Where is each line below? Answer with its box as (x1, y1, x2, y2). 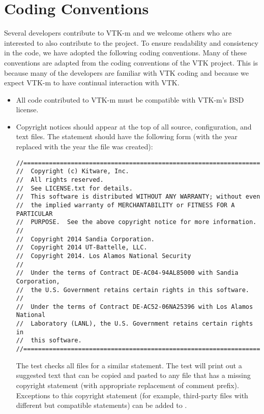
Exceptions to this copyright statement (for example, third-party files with (16, 390, 248, 400)
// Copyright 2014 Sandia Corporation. (16, 235, 155, 243)
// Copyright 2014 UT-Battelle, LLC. (16, 244, 148, 251)
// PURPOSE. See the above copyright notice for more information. (16, 218, 257, 226)
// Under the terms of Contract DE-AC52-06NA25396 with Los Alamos (16, 303, 253, 310)
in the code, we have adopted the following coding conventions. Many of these (4, 47, 247, 58)
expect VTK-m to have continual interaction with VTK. (4, 77, 180, 88)
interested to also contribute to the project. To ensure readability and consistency (4, 37, 258, 48)
